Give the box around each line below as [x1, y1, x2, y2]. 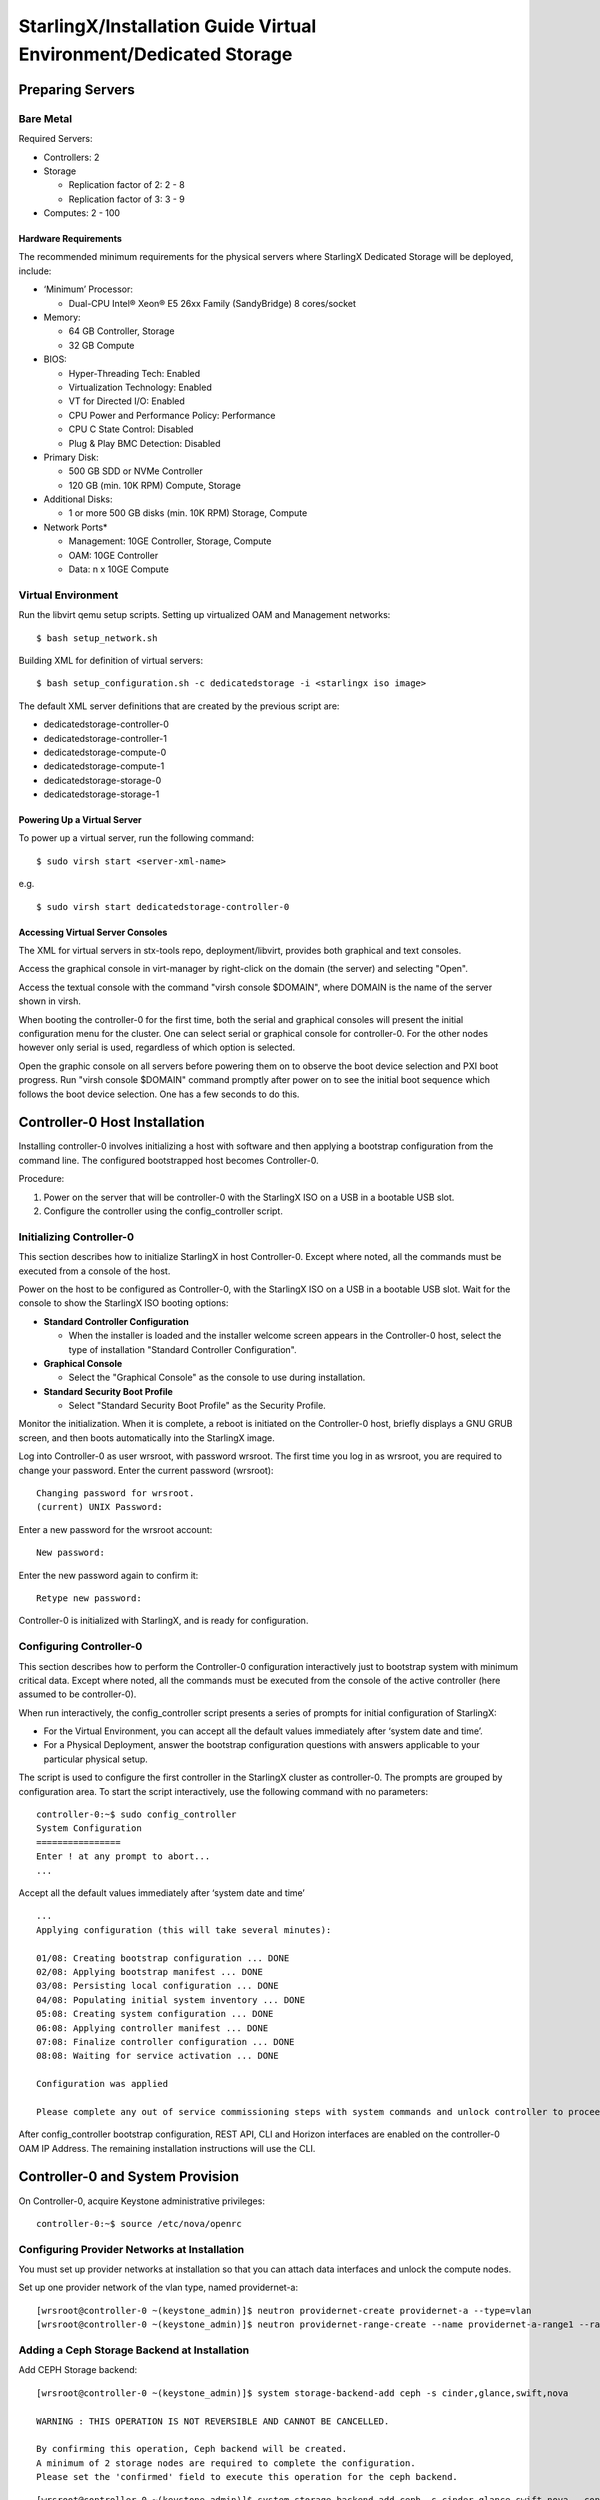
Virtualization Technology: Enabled [68, 381, 212, 393]
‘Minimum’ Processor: [43, 283, 134, 295]
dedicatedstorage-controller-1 [43, 732, 167, 744]
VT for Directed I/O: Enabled [68, 395, 185, 407]
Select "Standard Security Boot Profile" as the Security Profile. [68, 1400, 327, 1412]
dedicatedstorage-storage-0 [43, 774, 162, 786]
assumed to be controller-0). [18, 1688, 137, 1700]
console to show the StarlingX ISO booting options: [18, 1297, 229, 1309]
